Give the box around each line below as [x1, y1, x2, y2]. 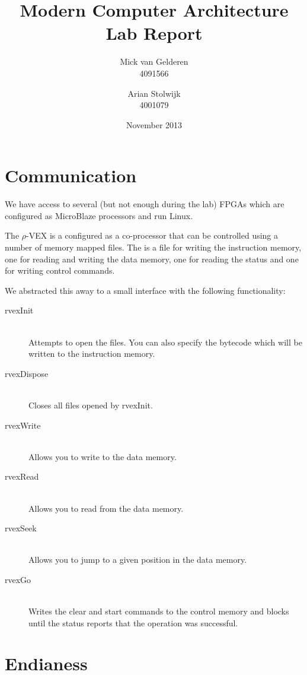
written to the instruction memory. [28, 347, 155, 360]
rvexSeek [5, 522, 37, 534]
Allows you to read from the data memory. [28, 502, 184, 514]
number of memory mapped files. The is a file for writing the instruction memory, [5, 241, 302, 253]
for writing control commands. [5, 264, 115, 277]
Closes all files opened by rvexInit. [28, 398, 153, 411]
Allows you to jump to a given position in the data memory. [28, 553, 247, 566]
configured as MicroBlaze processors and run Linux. [5, 209, 193, 221]
